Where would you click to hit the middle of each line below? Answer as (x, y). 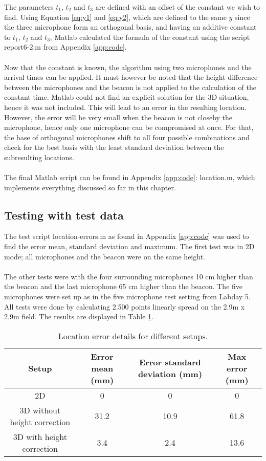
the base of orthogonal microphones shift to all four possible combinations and (127, 137)
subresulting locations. (39, 157)
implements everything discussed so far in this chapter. (90, 187)
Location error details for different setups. (133, 336)
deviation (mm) (170, 374)
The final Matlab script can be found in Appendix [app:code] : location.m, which (130, 177)
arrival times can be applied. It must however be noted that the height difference (131, 77)
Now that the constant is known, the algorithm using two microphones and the (128, 67)
